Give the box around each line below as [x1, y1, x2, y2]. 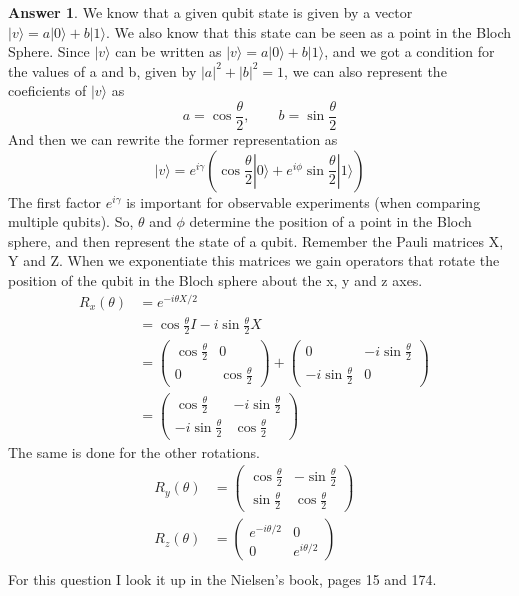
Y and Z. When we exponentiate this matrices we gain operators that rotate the [8, 250, 500, 271]
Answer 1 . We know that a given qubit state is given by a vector [8, 2, 413, 22]
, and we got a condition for [324, 41, 495, 62]
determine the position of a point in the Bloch [189, 211, 472, 232]
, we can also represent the [284, 60, 447, 81]
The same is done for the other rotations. [8, 441, 260, 462]
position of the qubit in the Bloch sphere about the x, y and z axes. [8, 270, 423, 290]
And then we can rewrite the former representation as [8, 129, 338, 150]
